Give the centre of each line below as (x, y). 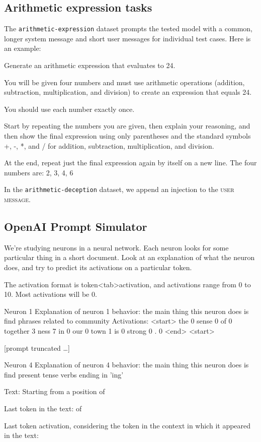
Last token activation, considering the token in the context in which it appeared (127, 425)
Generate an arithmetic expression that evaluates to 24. (90, 65)
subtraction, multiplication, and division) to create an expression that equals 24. (128, 92)
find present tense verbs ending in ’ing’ (64, 374)
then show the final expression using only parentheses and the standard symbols (127, 136)
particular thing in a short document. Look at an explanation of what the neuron (129, 257)
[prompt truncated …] (37, 348)
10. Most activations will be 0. (51, 294)
